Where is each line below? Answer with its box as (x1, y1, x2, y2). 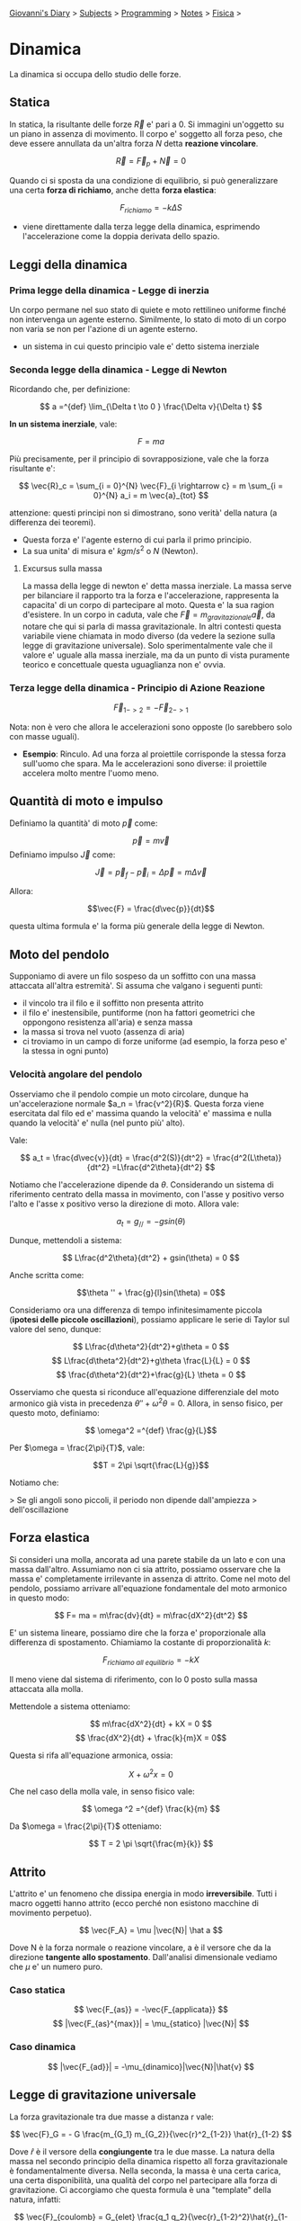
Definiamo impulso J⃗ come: (9, 849, 116, 860)
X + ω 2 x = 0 (128, 1767, 173, 1779)
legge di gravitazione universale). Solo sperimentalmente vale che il (22, 640, 273, 650)
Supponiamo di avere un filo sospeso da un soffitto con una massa (9, 971, 256, 981)
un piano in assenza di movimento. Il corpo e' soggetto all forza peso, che (9, 128, 283, 139)
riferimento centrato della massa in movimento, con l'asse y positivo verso (9, 1188, 285, 1199)
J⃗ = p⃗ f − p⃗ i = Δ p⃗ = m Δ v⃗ (94, 866, 208, 880)
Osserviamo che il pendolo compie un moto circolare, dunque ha (9, 1088, 249, 1099)
